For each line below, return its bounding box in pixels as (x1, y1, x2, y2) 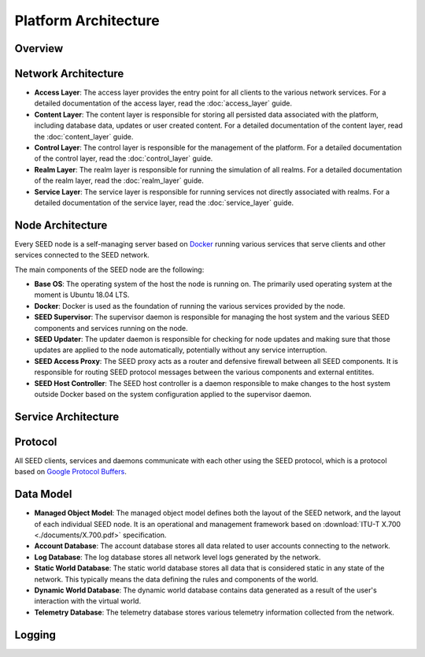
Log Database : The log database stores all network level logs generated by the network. (34, 552, 322, 562)
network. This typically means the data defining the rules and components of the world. (34, 574, 319, 584)
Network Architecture (14, 67, 124, 80)
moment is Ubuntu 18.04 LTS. (34, 290, 130, 299)
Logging (14, 628, 57, 641)
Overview (14, 42, 64, 55)
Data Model (14, 488, 72, 501)
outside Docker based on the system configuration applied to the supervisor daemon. (34, 389, 312, 399)
